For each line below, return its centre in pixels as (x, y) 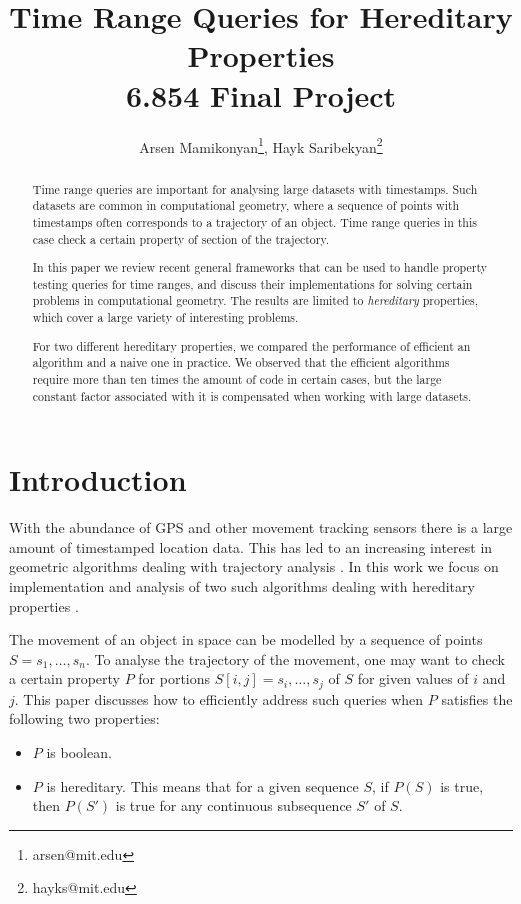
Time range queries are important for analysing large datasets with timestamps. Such (255, 188)
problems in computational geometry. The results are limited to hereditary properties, (255, 300)
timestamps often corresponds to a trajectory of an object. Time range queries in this (254, 221)
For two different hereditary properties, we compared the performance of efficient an (251, 345)
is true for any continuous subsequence (233, 805)
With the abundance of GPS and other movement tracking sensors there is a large (261, 527)
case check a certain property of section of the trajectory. (181, 238)
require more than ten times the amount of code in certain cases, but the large (237, 378)
